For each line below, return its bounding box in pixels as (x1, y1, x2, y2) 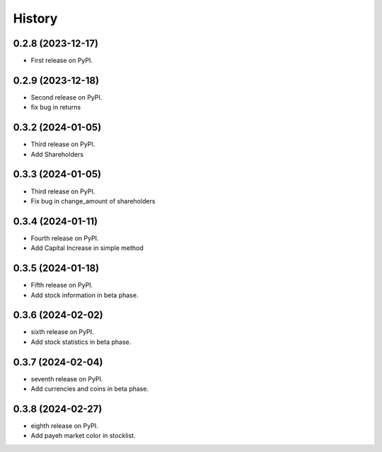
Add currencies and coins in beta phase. (30, 385, 149, 393)
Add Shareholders (30, 150, 84, 158)
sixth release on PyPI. (30, 328, 94, 336)
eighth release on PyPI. (30, 422, 98, 430)
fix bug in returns (30, 103, 81, 112)
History (13, 11, 58, 26)
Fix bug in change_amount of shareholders (30, 196, 156, 205)
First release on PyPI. (30, 56, 93, 65)
